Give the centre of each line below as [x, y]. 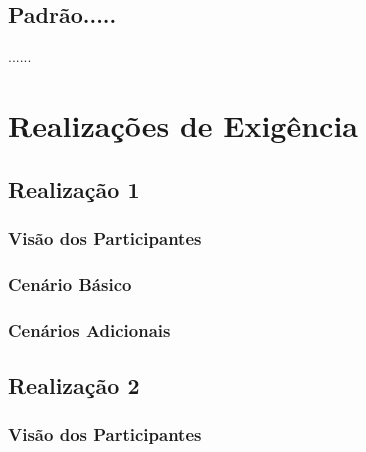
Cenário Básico [70, 283]
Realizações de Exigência [183, 124]
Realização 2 [74, 384]
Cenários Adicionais [89, 329]
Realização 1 [74, 188]
